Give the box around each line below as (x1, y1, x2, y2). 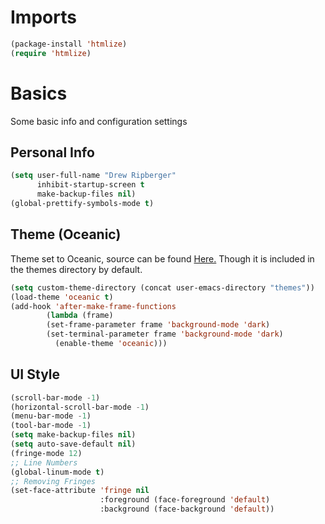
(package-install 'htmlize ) (10, 39, 128, 49)
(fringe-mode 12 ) (10, 448, 83, 458)
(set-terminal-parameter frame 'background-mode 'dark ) (46, 329, 284, 340)
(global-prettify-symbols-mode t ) (10, 199, 155, 209)
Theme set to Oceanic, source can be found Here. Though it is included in (10, 252, 315, 265)
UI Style (10, 366, 61, 383)
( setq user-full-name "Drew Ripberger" (10, 171, 177, 181)
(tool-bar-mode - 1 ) (10, 421, 92, 431)
